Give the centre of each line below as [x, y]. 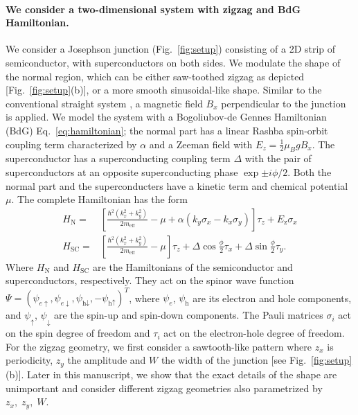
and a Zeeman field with [201, 144]
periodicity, [29, 360]
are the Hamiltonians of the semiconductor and [193, 266]
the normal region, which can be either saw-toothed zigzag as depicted [155, 76]
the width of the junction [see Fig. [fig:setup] [257, 360]
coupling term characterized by [71, 144]
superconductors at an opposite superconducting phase [122, 171]
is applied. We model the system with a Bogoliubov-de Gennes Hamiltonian [166, 117]
